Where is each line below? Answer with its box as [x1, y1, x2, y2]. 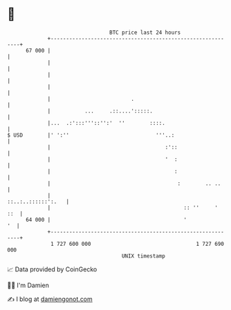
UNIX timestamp [121, 252, 166, 260]
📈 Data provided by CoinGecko [7, 265, 98, 273]
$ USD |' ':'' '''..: [7, 131, 175, 139]
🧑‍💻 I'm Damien [7, 281, 50, 289]
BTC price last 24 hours [109, 29, 181, 36]
